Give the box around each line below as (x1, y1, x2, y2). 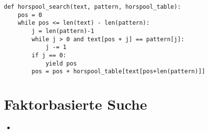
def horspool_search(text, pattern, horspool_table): (4, 3, 181, 10)
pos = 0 (17, 11, 42, 18)
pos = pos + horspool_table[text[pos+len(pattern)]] (32, 68, 206, 75)
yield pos (45, 60, 77, 67)
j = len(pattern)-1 (32, 27, 95, 34)
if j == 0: (32, 51, 66, 59)
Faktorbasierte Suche (4, 94, 147, 114)
